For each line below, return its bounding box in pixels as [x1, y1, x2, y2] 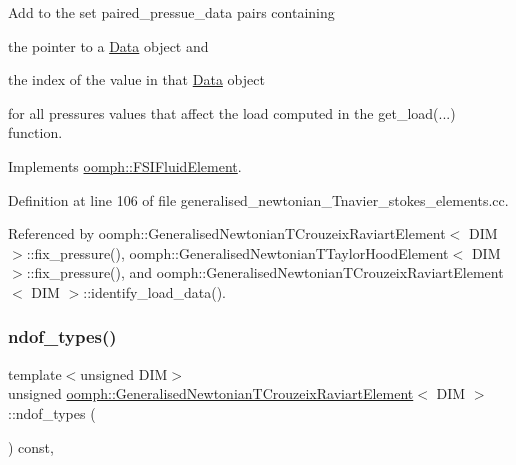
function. [8, 122, 63, 143]
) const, [8, 436, 54, 457]
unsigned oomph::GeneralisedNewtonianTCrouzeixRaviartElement [8, 383, 414, 404]
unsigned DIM [80, 363, 168, 384]
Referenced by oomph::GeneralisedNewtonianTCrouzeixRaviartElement [8, 223, 446, 244]
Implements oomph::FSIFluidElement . [8, 155, 242, 176]
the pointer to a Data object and [8, 35, 209, 56]
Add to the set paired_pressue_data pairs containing [8, 2, 335, 22]
